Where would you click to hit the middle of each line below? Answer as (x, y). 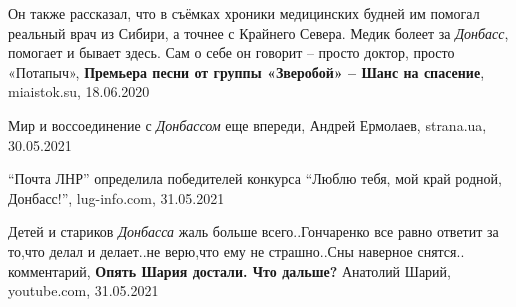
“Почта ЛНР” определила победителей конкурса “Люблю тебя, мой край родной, (255, 178)
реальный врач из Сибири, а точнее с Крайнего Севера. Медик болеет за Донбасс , (258, 32)
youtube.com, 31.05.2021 (83, 290)
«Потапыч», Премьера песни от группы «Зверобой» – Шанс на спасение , (246, 71)
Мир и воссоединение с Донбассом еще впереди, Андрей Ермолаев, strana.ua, (247, 124)
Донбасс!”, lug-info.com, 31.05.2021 (116, 197)
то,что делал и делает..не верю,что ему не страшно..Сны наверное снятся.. (236, 250)
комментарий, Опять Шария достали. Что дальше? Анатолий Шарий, (229, 270)
